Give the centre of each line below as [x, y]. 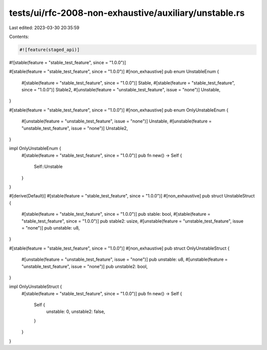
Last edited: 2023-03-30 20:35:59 [44, 28]
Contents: [19, 37]
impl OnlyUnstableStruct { [36, 287]
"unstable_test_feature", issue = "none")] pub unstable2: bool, [85, 266]
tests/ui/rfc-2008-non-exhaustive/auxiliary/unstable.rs [127, 13]
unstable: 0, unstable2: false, [76, 311]
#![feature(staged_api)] [50, 50]
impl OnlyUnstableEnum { [35, 149]
